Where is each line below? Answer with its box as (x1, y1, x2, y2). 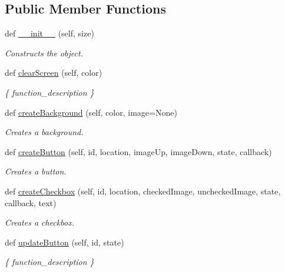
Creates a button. (5, 165, 67, 177)
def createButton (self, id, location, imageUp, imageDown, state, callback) (5, 145, 272, 157)
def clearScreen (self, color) (5, 66, 102, 79)
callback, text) (5, 196, 57, 209)
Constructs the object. (5, 46, 83, 59)
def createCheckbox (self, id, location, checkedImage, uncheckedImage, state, (5, 184, 281, 197)
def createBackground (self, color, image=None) (5, 106, 177, 118)
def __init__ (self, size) (5, 27, 94, 39)
